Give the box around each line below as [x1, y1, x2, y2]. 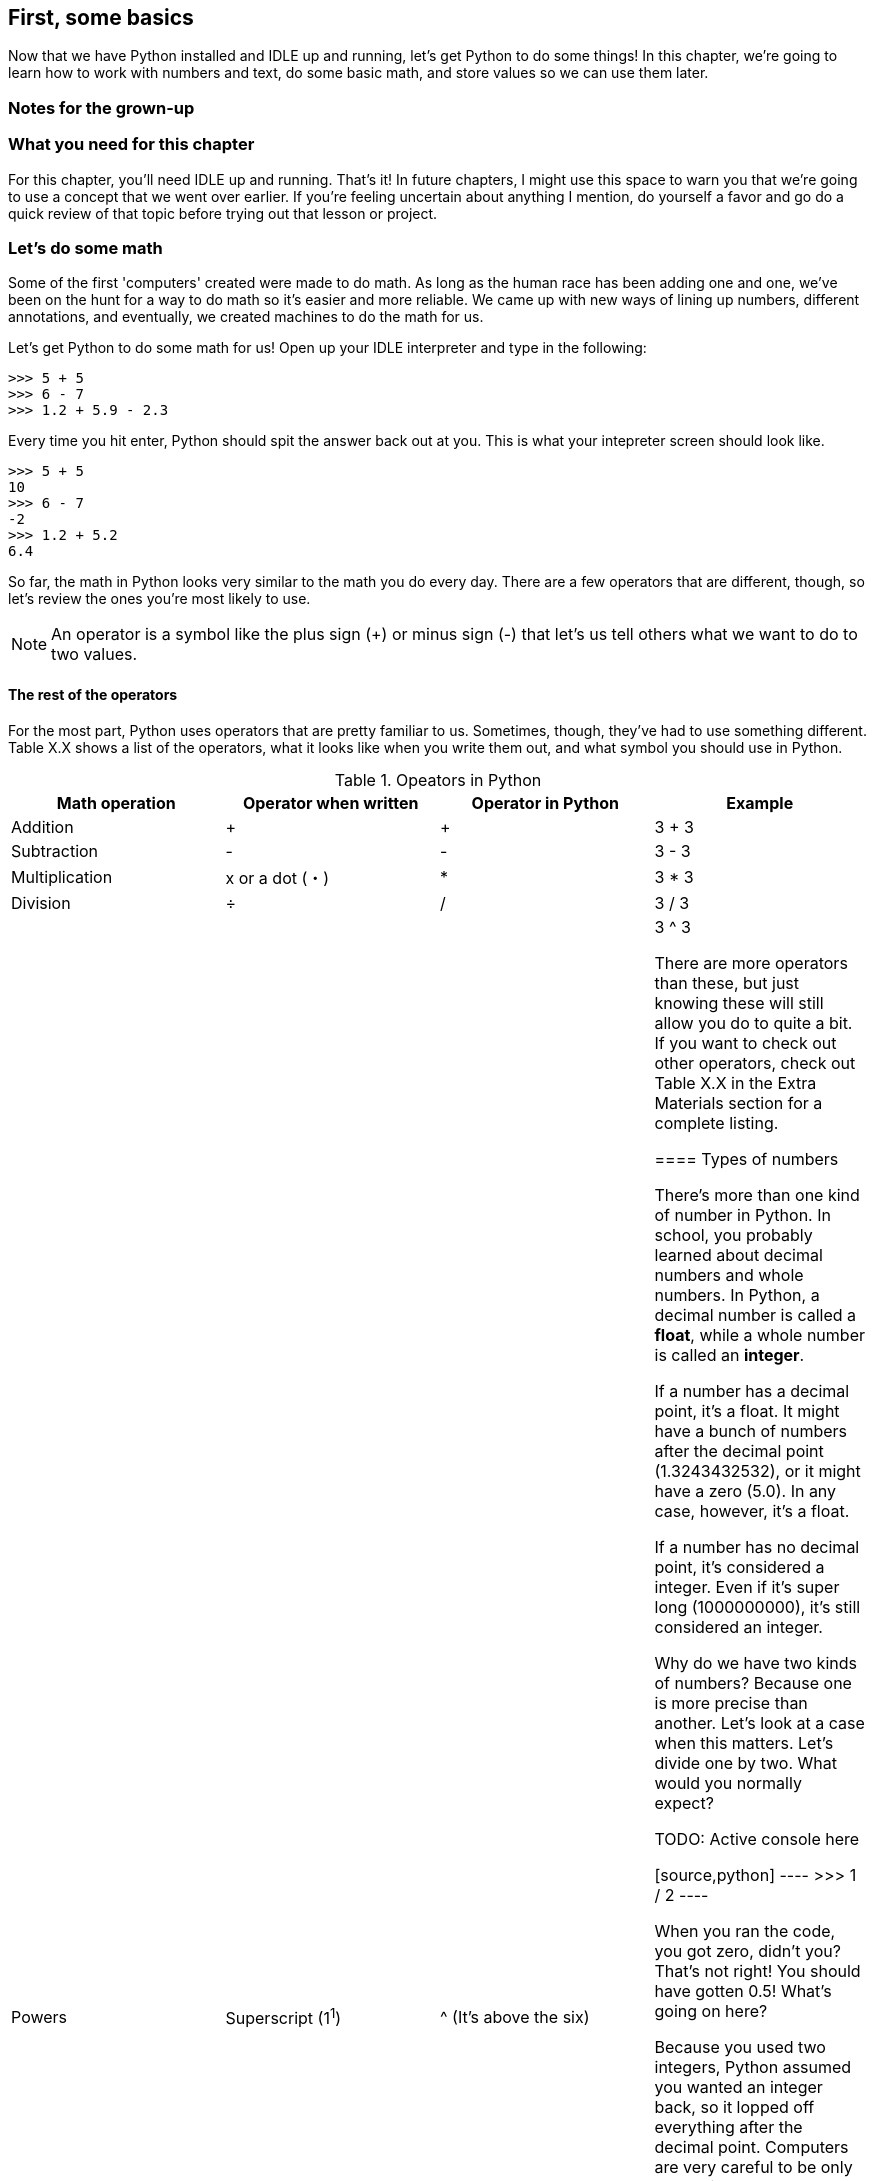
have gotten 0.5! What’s [654, 1980, 832, 2001]
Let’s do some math [8, 237, 163, 258]
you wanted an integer [654, 2076, 823, 2097]
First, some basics [8, 5, 194, 30]
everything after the [654, 2116, 803, 2137]
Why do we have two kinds [654, 1652, 857, 1673]
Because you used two [654, 2036, 826, 2057]
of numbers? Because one [654, 1672, 852, 1693]
